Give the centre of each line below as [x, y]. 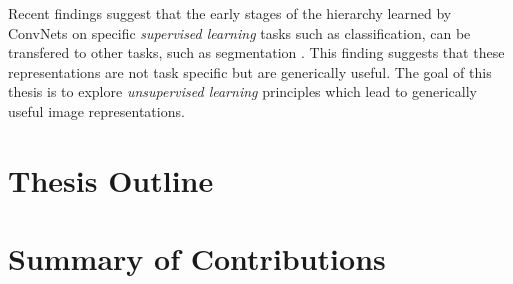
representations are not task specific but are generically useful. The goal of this [250, 71]
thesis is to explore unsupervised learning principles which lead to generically [242, 91]
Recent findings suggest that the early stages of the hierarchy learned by [230, 13]
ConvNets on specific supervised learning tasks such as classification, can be [239, 32]
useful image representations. [96, 110]
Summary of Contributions [197, 258]
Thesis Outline [111, 179]
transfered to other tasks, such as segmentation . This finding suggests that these [256, 52]
